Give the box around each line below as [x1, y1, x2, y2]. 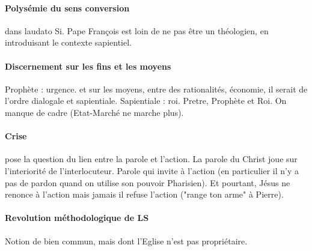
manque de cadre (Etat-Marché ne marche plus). [5, 106, 184, 118]
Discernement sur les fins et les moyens [5, 59, 171, 72]
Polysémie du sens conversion [5, 1, 130, 14]
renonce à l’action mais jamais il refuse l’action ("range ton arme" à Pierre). [5, 188, 284, 201]
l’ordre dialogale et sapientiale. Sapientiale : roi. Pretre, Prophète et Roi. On [5, 94, 287, 107]
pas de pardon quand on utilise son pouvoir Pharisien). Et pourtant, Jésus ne [5, 176, 290, 189]
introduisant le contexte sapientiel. [5, 36, 132, 49]
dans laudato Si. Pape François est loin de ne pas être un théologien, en [5, 24, 269, 37]
